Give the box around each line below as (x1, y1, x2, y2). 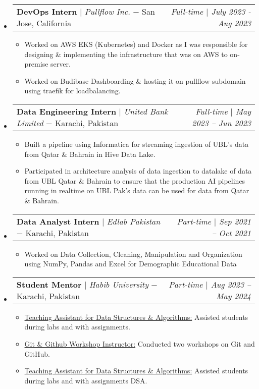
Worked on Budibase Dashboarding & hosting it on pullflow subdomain (24, 75, 246, 86)
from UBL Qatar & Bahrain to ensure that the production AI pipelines (24, 175, 245, 186)
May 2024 (216, 290, 251, 302)
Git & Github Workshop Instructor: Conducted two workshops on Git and (24, 338, 255, 349)
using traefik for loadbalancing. (24, 85, 121, 96)
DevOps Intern (16, 6, 77, 17)
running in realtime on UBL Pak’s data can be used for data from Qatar (24, 185, 249, 196)
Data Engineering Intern (16, 105, 117, 117)
